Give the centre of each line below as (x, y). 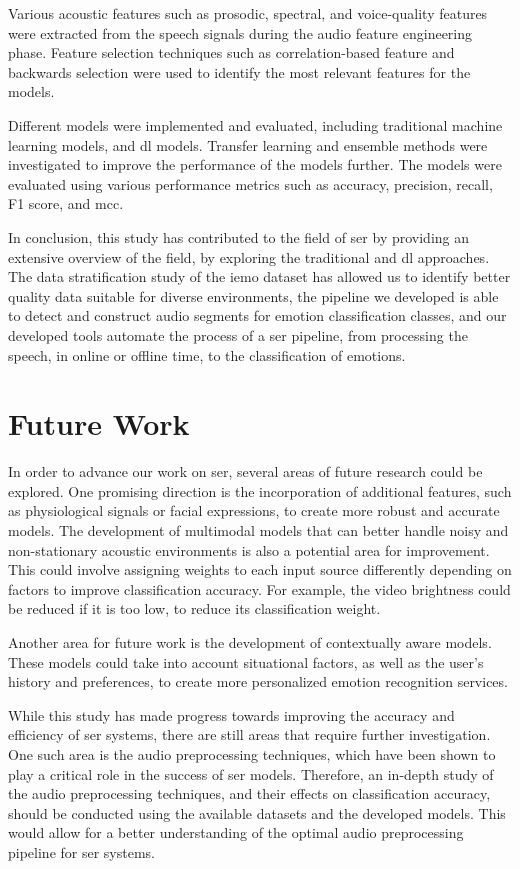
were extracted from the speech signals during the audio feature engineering (240, 32)
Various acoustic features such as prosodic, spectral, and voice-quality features (248, 13)
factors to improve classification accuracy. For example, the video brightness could (259, 588)
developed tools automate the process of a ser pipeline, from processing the (238, 334)
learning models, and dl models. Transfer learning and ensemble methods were (248, 144)
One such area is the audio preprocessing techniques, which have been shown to (252, 753)
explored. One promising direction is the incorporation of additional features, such (260, 490)
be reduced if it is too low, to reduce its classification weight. (194, 608)
